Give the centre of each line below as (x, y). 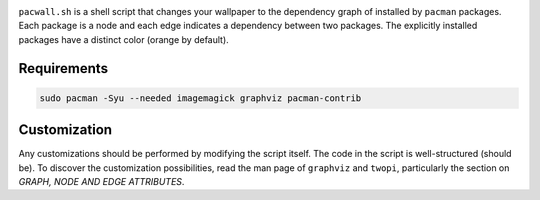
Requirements (63, 68)
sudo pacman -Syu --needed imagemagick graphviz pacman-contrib (200, 98)
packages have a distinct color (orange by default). (123, 39)
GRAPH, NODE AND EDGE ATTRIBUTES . (101, 182)
